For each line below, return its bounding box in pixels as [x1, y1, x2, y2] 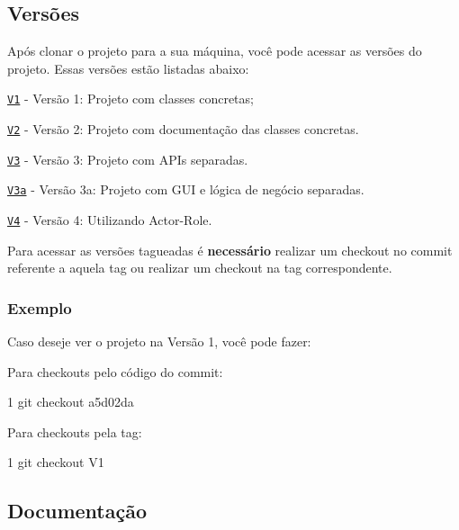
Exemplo [7, 296, 72, 319]
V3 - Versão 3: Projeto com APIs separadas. [7, 149, 248, 168]
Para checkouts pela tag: [7, 422, 142, 441]
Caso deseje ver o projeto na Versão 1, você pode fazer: [7, 332, 311, 351]
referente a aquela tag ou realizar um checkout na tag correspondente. [7, 258, 392, 277]
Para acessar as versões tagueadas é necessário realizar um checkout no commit [7, 240, 453, 259]
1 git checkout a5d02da [7, 392, 134, 411]
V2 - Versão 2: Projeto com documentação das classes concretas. [7, 120, 359, 139]
